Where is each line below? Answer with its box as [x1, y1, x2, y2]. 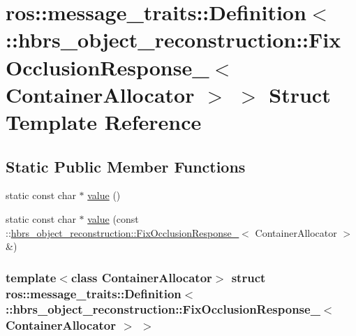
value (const [87, 211, 139, 226]
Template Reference [6, 107, 202, 136]
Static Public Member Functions [6, 155, 246, 177]
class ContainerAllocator [71, 268, 212, 286]
